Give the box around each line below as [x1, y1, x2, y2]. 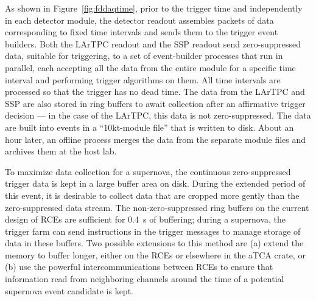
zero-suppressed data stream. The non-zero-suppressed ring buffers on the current [5, 201, 309, 213]
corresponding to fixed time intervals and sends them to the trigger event [5, 26, 278, 38]
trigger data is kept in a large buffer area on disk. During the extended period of [5, 177, 306, 190]
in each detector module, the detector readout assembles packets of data [5, 13, 274, 26]
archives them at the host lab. [5, 145, 117, 157]
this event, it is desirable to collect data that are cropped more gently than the [5, 189, 300, 201]
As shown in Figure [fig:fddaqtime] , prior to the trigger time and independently [5, 2, 303, 14]
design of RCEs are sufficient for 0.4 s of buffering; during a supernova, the [5, 213, 286, 226]
